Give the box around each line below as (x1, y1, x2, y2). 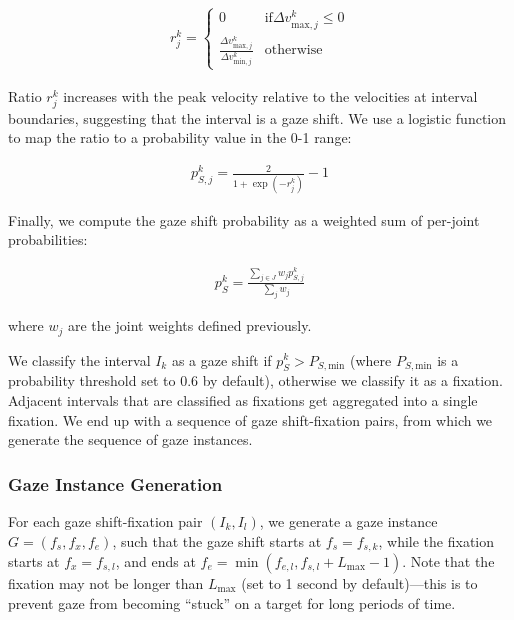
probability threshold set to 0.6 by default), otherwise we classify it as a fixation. (8, 370, 503, 391)
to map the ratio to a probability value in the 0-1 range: (8, 127, 352, 148)
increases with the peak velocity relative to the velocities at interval (63, 85, 478, 106)
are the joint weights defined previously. (68, 315, 312, 336)
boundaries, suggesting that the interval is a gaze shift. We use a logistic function (8, 107, 507, 128)
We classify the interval (8, 349, 151, 370)
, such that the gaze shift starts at (112, 530, 322, 551)
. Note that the (402, 550, 495, 571)
